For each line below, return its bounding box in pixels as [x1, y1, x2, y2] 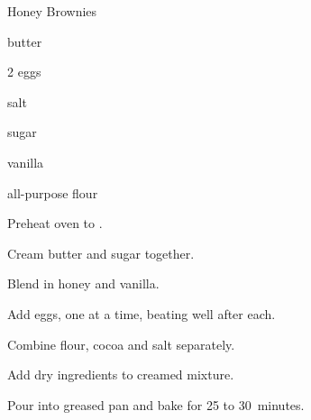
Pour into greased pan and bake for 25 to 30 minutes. [7, 395, 305, 414]
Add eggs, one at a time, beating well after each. [7, 304, 276, 323]
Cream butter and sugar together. [7, 243, 195, 262]
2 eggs [7, 62, 41, 81]
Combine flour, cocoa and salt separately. [7, 334, 235, 353]
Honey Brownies [7, 2, 97, 20]
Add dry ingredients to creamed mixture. [7, 365, 234, 384]
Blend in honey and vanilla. [7, 274, 160, 293]
